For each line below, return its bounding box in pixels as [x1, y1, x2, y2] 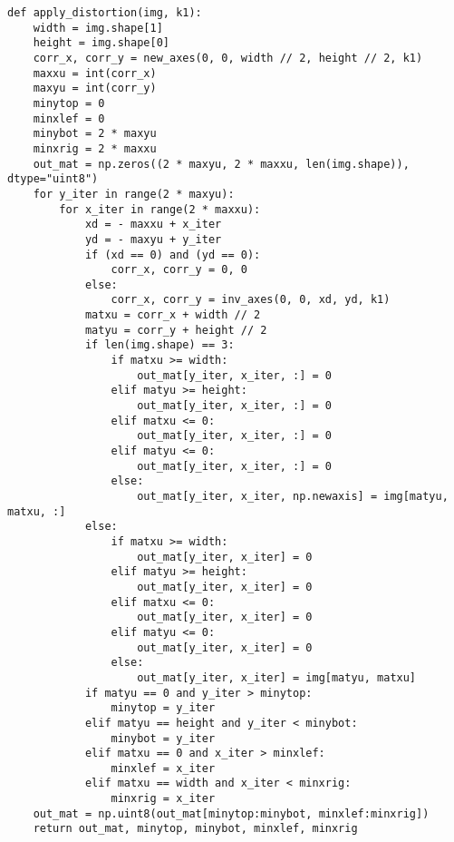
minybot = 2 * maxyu [33, 127, 157, 141]
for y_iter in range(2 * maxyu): [33, 187, 235, 201]
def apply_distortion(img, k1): [7, 6, 202, 19]
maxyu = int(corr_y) [33, 82, 157, 95]
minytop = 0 [33, 96, 105, 110]
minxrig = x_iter [111, 792, 216, 806]
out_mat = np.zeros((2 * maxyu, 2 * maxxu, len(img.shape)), [33, 157, 410, 171]
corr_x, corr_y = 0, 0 [111, 263, 247, 277]
